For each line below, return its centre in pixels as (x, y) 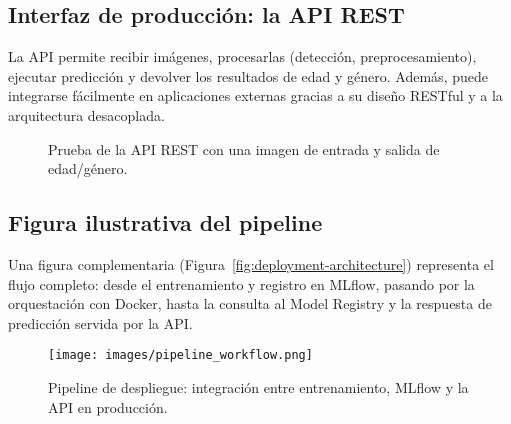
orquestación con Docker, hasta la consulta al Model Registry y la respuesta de (250, 303)
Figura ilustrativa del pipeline (165, 222)
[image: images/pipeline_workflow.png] (180, 355)
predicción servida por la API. (100, 322)
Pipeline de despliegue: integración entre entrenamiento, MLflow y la (258, 387)
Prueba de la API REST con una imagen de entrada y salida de (244, 148)
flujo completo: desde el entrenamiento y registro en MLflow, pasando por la (241, 283)
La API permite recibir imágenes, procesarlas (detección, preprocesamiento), (242, 56)
